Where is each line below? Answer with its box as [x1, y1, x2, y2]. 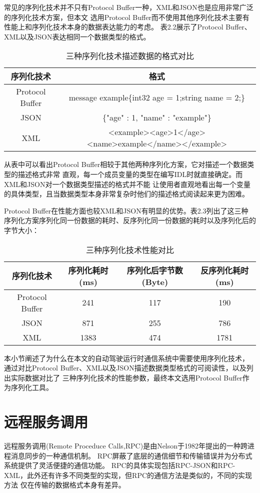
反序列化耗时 [200, 264, 249, 276]
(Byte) [141, 275, 168, 287]
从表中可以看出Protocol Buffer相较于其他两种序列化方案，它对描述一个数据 [4, 159, 247, 169]
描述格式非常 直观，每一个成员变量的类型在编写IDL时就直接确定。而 [17, 168, 243, 179]
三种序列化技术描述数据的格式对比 [65, 50, 194, 62]
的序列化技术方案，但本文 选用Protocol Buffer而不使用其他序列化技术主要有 [4, 11, 249, 22]
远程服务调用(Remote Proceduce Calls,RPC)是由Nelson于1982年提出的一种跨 [4, 440, 248, 451]
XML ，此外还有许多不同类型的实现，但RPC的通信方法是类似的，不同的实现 [4, 469, 252, 480]
